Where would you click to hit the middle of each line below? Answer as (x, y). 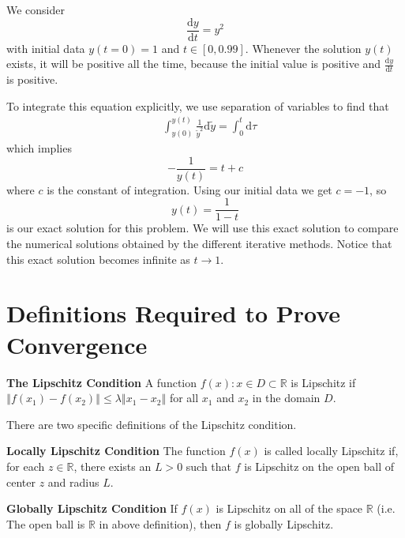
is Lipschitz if (323, 382)
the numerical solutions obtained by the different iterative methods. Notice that (199, 244)
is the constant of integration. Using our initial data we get (189, 189)
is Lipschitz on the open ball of (319, 466)
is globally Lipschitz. (284, 523)
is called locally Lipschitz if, (331, 451)
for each (26, 466)
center (21, 482)
